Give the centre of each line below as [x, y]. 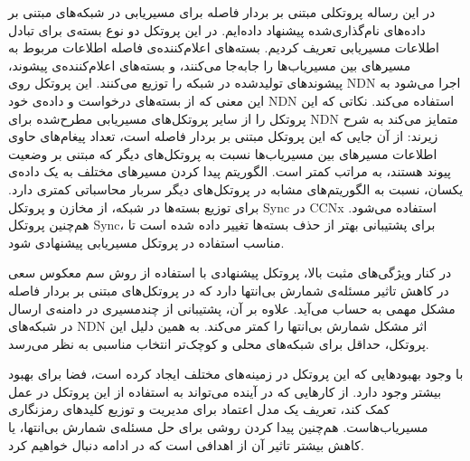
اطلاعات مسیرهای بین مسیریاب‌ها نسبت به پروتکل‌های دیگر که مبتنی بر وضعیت [223, 153]
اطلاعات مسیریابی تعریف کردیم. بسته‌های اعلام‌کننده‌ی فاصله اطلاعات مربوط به [224, 47]
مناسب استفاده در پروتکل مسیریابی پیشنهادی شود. [146, 242]
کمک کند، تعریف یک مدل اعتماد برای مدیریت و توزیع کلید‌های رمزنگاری [199, 409]
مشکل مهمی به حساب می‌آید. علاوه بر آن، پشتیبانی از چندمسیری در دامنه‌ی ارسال [232, 308]
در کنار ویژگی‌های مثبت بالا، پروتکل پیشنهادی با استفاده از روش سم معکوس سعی [230, 273]
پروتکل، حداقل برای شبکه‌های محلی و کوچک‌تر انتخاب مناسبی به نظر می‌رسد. [219, 343]
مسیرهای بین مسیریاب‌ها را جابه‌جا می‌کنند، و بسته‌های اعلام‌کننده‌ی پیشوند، [210, 65]
